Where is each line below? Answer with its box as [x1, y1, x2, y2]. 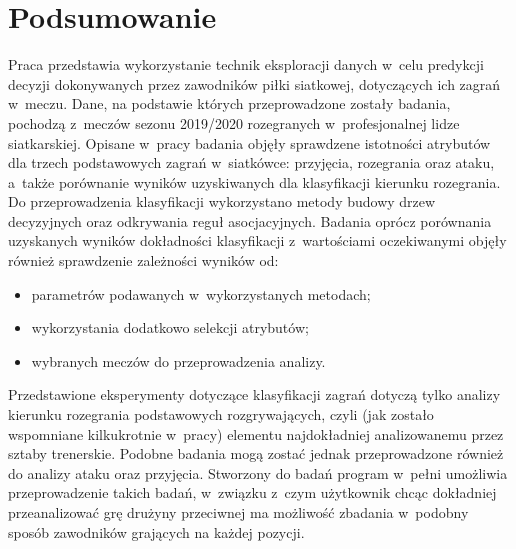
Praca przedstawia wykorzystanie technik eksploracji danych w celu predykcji [8, 54, 484, 75]
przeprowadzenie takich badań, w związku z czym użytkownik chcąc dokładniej [8, 482, 497, 503]
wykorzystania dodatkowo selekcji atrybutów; [31, 317, 309, 338]
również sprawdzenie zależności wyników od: [8, 250, 279, 271]
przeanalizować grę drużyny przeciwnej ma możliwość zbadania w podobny [8, 502, 469, 522]
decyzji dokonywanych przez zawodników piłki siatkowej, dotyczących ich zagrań [8, 73, 501, 94]
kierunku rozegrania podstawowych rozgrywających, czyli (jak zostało [8, 404, 434, 425]
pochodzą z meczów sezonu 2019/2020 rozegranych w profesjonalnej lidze [8, 112, 460, 133]
